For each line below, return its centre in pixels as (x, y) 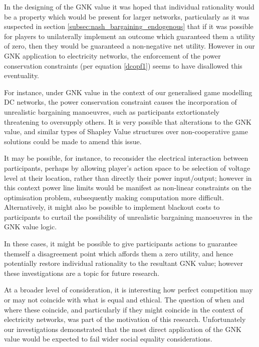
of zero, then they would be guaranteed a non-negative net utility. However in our (129, 46)
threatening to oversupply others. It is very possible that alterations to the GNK (128, 121)
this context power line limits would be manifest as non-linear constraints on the (128, 188)
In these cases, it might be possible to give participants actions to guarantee (121, 244)
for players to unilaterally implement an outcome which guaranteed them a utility (130, 36)
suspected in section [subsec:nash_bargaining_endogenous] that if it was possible (129, 26)
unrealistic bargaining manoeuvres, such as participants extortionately (112, 111)
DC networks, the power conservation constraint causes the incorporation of (120, 102)
